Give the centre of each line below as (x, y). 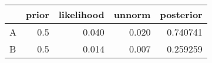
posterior (181, 14)
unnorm (132, 14)
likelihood (81, 14)
